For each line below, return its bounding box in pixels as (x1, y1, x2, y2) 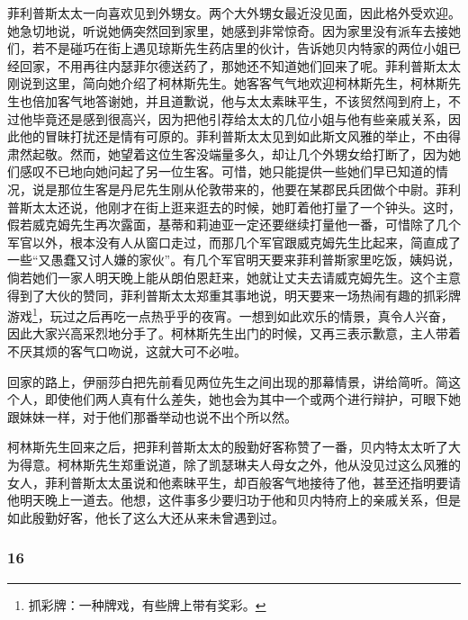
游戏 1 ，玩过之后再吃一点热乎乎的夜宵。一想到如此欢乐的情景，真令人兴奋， (7, 304, 454, 325)
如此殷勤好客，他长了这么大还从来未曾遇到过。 (7, 508, 284, 526)
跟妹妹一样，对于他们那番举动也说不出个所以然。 (7, 407, 297, 426)
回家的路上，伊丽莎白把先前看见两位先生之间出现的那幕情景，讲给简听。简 (7, 372, 448, 391)
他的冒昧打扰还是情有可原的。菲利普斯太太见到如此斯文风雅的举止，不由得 (19, 127, 461, 146)
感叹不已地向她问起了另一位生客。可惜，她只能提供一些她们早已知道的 (19, 162, 436, 181)
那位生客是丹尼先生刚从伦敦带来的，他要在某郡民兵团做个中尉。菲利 (57, 179, 461, 198)
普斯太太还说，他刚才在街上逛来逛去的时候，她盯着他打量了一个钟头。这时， (7, 197, 461, 216)
